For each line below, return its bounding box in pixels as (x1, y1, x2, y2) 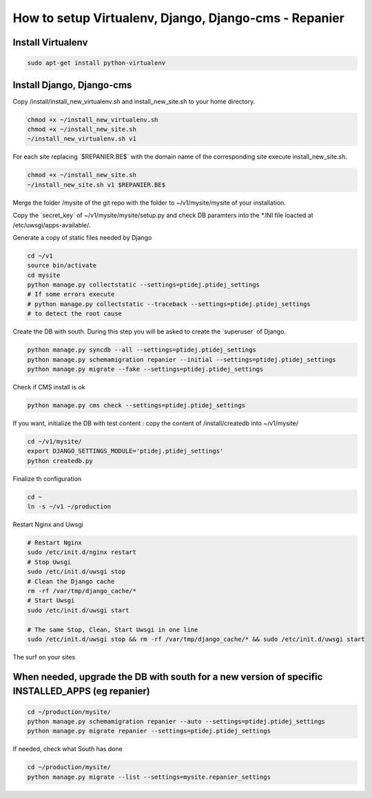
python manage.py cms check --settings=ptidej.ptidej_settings (27, 401, 246, 409)
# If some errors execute (27, 290, 115, 298)
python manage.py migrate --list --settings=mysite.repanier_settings (27, 773, 271, 781)
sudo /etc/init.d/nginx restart (27, 549, 137, 556)
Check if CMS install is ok (12, 383, 85, 391)
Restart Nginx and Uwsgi (12, 520, 84, 529)
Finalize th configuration (12, 474, 82, 482)
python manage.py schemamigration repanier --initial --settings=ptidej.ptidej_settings (27, 356, 337, 363)
